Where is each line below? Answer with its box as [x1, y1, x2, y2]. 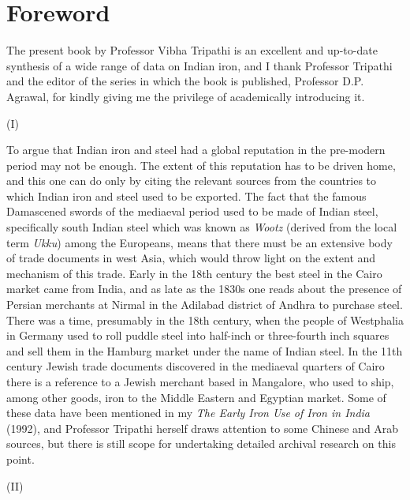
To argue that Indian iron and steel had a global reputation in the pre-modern [6, 141, 386, 158]
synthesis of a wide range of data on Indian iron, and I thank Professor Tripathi [6, 57, 393, 73]
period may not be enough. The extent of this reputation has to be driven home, [6, 156, 396, 173]
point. [6, 450, 35, 467]
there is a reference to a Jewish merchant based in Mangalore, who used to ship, [6, 374, 394, 389]
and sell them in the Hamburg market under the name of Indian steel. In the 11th [6, 342, 403, 359]
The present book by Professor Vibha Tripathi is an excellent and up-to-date [6, 42, 378, 58]
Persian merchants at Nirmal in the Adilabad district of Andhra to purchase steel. [6, 296, 403, 313]
